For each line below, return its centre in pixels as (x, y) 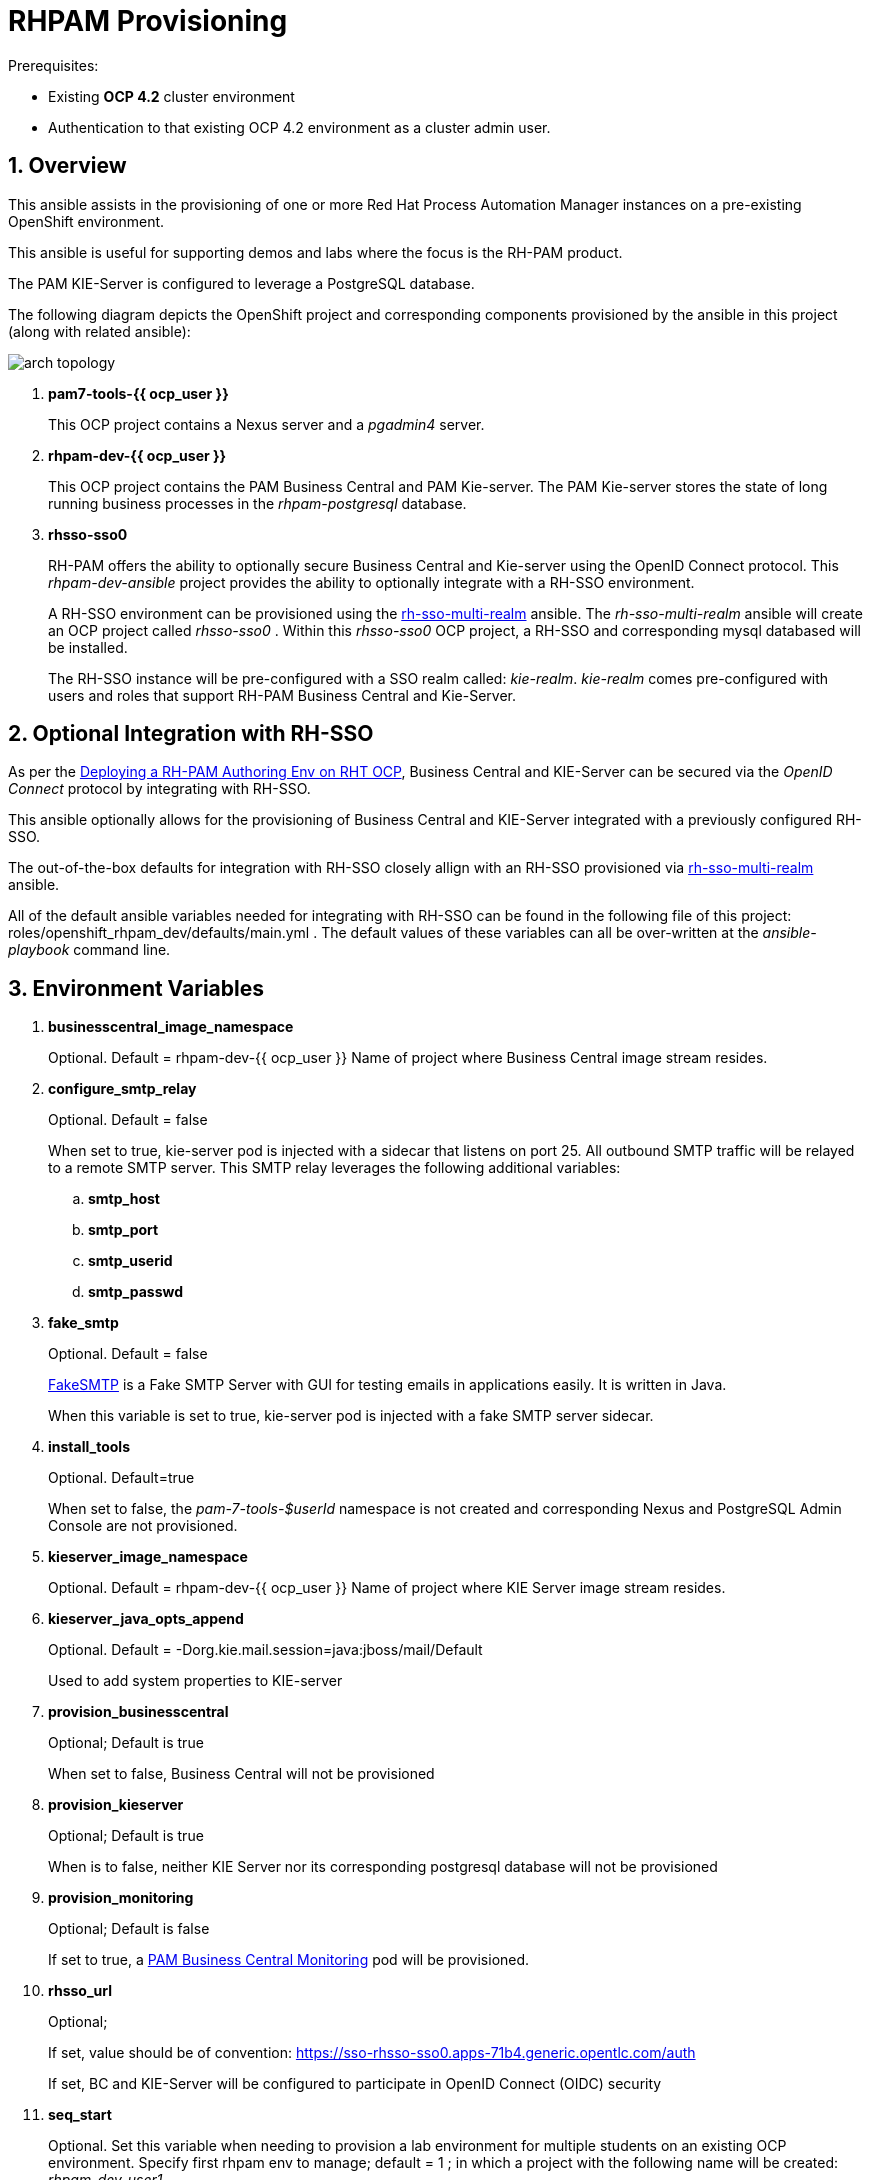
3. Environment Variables (136, 988)
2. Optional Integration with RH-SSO (191, 734)
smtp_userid (130, 1261)
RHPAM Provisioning (148, 21)
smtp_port (123, 1230)
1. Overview (67, 166)
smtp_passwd (136, 1292)
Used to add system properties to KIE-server (195, 1681)
